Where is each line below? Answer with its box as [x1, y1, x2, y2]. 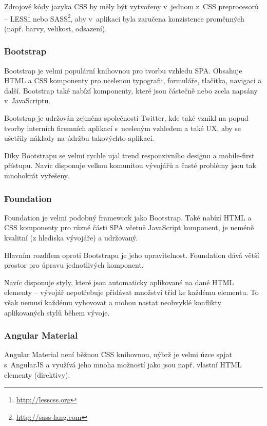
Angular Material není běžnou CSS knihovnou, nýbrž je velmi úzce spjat [4, 349, 232, 360]
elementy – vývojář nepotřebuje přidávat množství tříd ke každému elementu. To [4, 287, 259, 298]
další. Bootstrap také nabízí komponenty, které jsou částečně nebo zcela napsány [4, 85, 258, 96]
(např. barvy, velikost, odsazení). [4, 23, 107, 33]
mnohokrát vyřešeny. [4, 170, 69, 180]
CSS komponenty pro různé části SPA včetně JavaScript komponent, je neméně [4, 222, 254, 233]
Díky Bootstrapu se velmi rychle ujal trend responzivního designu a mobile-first [4, 150, 255, 160]
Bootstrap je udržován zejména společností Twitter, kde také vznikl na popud [4, 113, 249, 123]
